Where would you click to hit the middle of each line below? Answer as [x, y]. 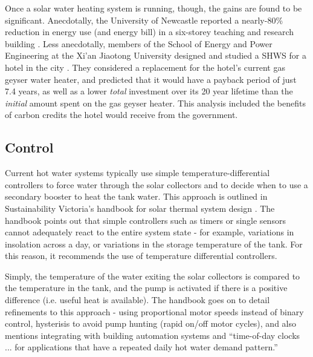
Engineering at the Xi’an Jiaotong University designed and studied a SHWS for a [156, 55]
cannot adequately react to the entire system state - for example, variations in [150, 232]
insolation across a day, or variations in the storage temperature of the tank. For [154, 244]
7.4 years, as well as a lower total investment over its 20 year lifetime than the [149, 91]
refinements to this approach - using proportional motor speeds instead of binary [154, 311]
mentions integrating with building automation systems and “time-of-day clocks [153, 335]
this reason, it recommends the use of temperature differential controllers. [141, 256]
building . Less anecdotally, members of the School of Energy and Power [139, 43]
